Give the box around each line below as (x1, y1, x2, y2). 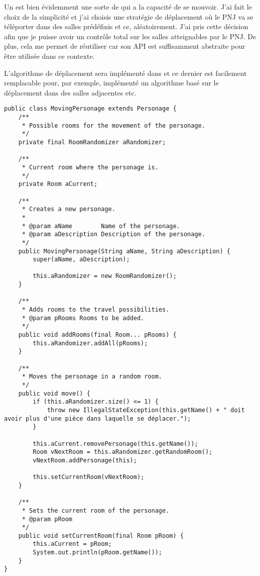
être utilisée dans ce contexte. (4, 50, 95, 61)
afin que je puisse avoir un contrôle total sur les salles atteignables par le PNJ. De (4, 31, 256, 41)
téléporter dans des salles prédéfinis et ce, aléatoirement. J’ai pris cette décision (4, 21, 248, 32)
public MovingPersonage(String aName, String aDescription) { (18, 247, 231, 255)
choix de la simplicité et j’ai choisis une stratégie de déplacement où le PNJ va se (4, 11, 253, 22)
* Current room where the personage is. (22, 163, 159, 171)
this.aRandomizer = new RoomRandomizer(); (33, 272, 177, 280)
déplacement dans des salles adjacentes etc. (4, 87, 137, 98)
